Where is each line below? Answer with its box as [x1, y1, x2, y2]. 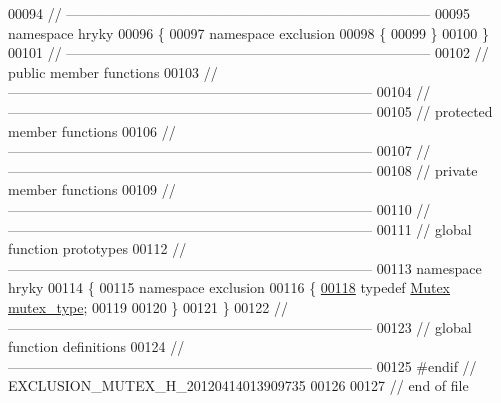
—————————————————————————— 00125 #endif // [8, 355, 477, 376]
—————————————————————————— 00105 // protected [8, 100, 493, 121]
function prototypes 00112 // [8, 238, 187, 259]
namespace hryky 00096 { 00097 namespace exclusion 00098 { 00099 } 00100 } [8, 22, 489, 43]
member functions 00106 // [8, 120, 176, 141]
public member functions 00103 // [8, 61, 218, 82]
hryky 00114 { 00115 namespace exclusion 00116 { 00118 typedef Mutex [8, 277, 451, 298]
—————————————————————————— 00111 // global [8, 218, 472, 239]
